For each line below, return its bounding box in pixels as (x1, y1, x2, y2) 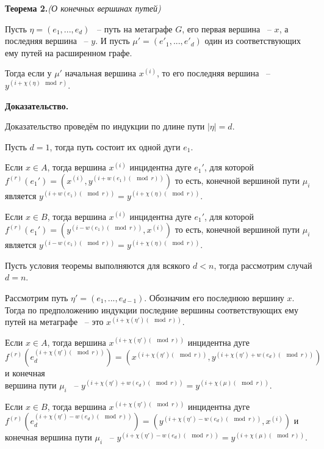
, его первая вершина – (182, 22, 272, 35)
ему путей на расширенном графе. (5, 46, 132, 59)
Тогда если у (5, 67, 52, 79)
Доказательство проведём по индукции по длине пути (5, 120, 205, 133)
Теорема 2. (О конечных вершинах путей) (5, 2, 161, 14)
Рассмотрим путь (5, 291, 68, 304)
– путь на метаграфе (97, 22, 173, 35)
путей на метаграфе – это (5, 315, 104, 328)
